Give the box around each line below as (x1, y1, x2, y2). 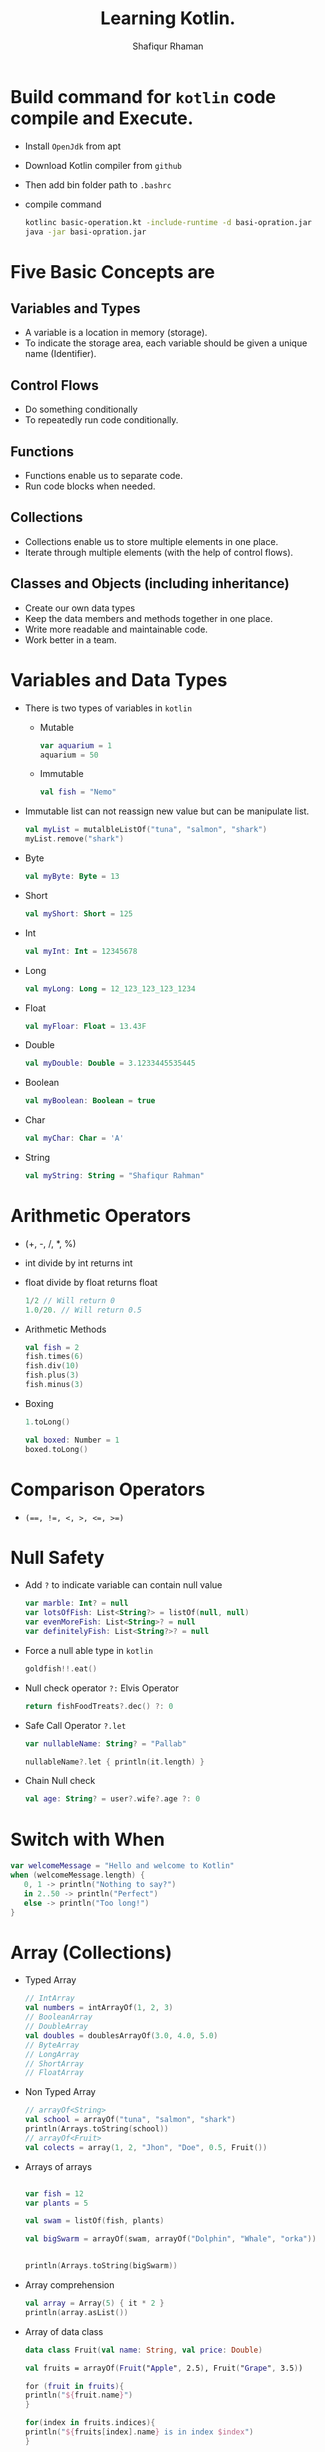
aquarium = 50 (39, 750, 99, 760)
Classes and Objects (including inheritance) (10, 575, 290, 592)
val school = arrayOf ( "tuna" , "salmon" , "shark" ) (24, 2115, 237, 2125)
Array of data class (24, 2325, 104, 2337)
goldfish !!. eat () (24, 1663, 98, 1674)
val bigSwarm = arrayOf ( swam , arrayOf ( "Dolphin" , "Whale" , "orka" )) (24, 2234, 317, 2244)
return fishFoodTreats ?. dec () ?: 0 (24, 1701, 174, 1711)
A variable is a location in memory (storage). (24, 327, 208, 339)
